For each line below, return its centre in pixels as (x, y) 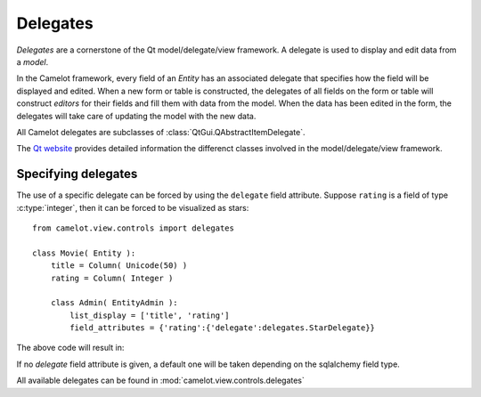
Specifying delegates (77, 174)
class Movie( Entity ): (84, 253)
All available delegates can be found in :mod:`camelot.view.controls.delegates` (160, 381)
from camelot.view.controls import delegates (134, 228)
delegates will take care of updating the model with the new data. (136, 116)
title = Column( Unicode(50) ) (119, 266)
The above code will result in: (70, 348)
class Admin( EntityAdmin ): (114, 303)
